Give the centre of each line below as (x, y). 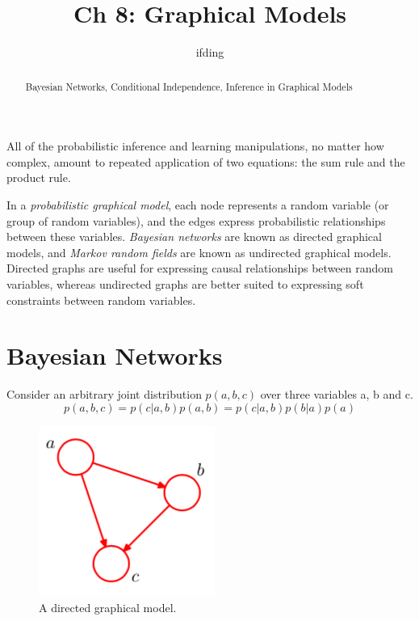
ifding (210, 52)
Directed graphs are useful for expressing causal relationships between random (200, 268)
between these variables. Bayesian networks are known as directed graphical (194, 237)
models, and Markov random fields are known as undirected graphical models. (199, 252)
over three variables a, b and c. (337, 394)
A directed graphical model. (108, 608)
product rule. (39, 177)
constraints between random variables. (101, 300)
